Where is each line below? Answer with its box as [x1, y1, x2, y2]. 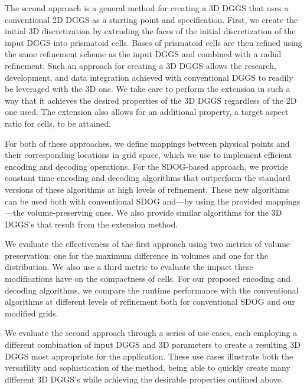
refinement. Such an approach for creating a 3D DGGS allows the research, [5, 59, 276, 71]
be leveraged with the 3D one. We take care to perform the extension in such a [5, 83, 290, 95]
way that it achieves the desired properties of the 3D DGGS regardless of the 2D [5, 94, 297, 106]
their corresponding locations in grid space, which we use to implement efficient [5, 149, 292, 161]
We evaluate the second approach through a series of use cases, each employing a [5, 327, 298, 339]
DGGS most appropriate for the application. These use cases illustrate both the [5, 350, 293, 362]
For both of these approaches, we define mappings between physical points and [5, 137, 290, 149]
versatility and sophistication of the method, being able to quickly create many [5, 361, 290, 374]
